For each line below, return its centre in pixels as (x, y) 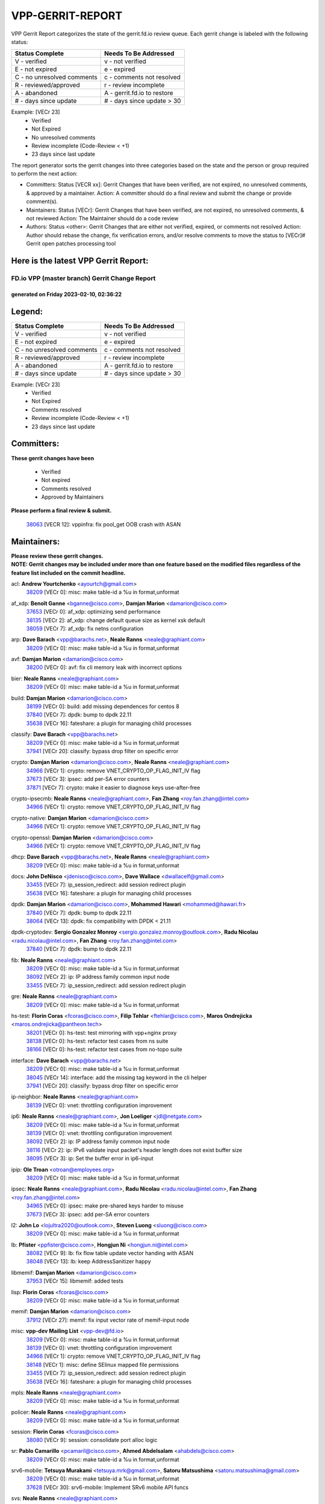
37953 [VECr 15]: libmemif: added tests (75, 1281)
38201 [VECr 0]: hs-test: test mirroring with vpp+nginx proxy (101, 1032)
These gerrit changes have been (53, 458)
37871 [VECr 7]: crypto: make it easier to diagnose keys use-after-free (113, 787)
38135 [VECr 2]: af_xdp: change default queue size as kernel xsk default (116, 620)
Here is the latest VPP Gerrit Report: (80, 261)
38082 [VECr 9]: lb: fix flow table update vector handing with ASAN (110, 1253)
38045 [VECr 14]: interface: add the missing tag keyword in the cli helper (116, 1077)
